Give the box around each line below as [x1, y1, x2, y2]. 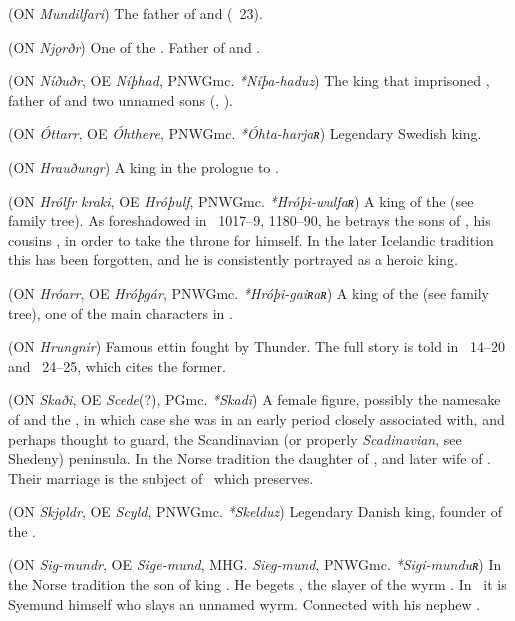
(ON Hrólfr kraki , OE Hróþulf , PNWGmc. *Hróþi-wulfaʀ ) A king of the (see [8, 190, 474, 211]
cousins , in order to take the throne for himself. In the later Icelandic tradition [8, 229, 494, 250]
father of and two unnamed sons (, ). [8, 89, 233, 110]
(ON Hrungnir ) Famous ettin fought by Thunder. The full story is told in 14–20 [8, 336, 505, 357]
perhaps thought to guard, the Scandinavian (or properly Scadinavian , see [8, 428, 462, 449]
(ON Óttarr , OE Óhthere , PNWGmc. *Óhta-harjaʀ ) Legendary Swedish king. [8, 123, 482, 144]
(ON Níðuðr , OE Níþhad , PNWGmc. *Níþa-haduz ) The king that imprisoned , [8, 70, 490, 91]
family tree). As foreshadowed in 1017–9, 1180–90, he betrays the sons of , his [8, 210, 491, 231]
